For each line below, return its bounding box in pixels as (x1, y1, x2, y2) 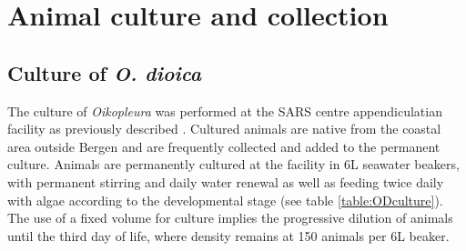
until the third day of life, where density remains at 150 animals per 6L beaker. (7, 226, 450, 245)
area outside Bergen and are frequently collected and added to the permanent (7, 136, 441, 156)
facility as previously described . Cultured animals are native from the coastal (7, 119, 441, 138)
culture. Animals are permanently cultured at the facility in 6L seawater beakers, (7, 155, 460, 174)
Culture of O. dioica (7, 58, 202, 86)
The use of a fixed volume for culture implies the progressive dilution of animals (7, 208, 453, 227)
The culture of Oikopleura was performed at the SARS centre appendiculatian (7, 101, 442, 120)
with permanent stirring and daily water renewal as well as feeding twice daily (7, 172, 444, 191)
